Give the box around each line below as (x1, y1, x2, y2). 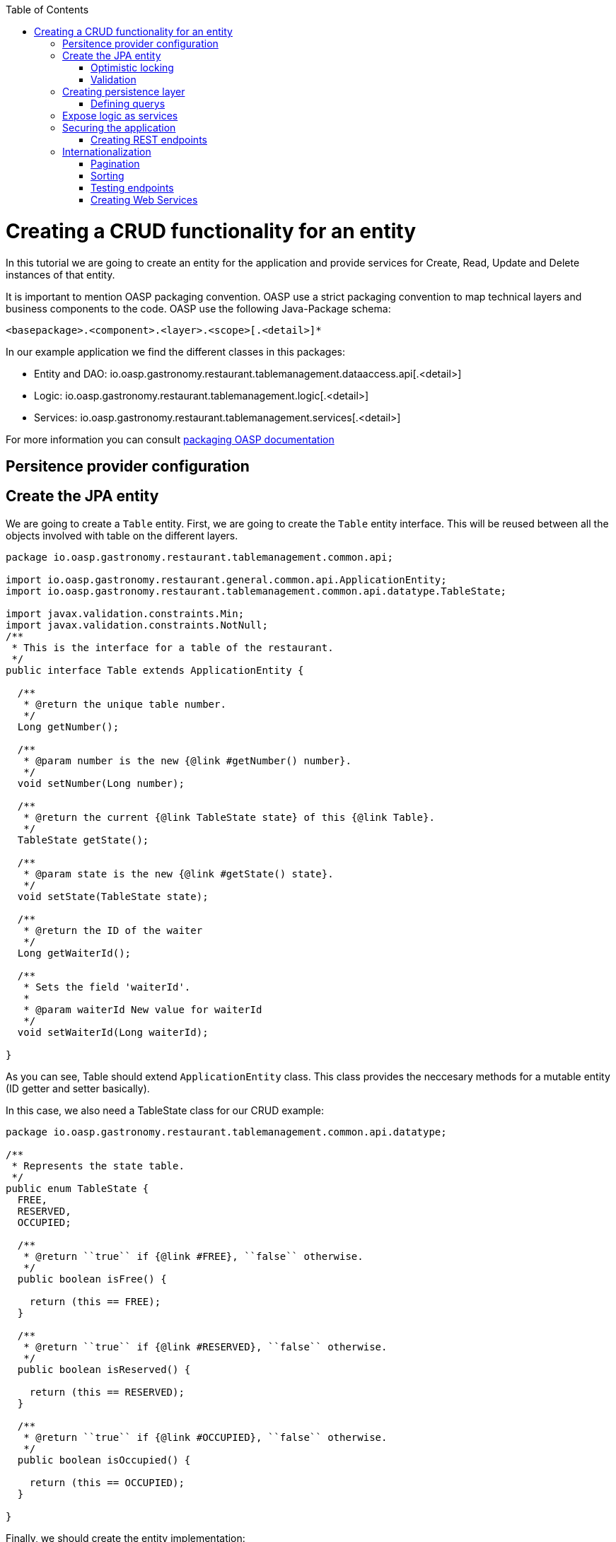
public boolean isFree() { (17, 1273, 167, 1285)
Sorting (91, 170, 124, 182)
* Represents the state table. (11, 1160, 185, 1172)
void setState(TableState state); (17, 890, 209, 902)
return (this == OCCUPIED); (29, 1476, 185, 1488)
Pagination (91, 158, 140, 170)
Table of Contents (6, 4, 89, 16)
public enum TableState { (6, 1182, 149, 1194)
